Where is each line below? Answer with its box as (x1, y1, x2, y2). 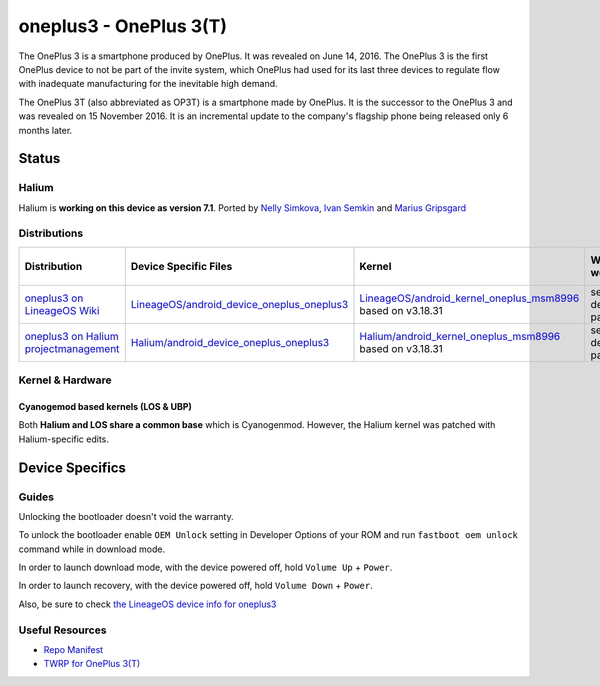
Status (18, 150, 61, 167)
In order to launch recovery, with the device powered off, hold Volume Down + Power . (18, 580, 374, 592)
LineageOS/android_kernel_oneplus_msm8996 (359, 291, 580, 305)
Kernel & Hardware (18, 373, 112, 387)
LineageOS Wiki (24, 303, 100, 317)
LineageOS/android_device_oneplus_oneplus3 (130, 297, 349, 311)
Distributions (18, 226, 84, 240)
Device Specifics (18, 459, 127, 476)
